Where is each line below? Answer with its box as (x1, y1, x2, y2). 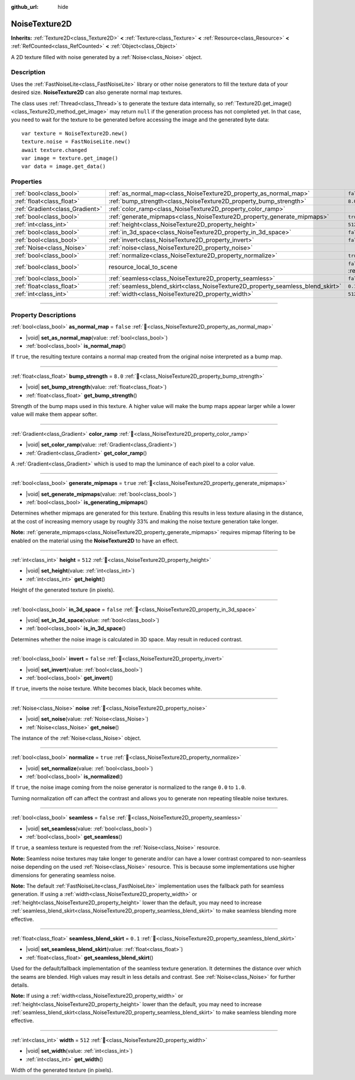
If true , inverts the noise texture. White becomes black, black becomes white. (11, 685, 202, 692)
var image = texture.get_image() (21, 154, 118, 161)
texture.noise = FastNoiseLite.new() (21, 138, 131, 145)
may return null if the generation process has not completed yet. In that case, (109, 108, 302, 115)
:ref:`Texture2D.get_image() (224, 99, 292, 106)
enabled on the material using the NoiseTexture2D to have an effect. (11, 537, 179, 544)
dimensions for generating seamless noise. (11, 871, 116, 878)
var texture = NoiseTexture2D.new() (21, 130, 128, 137)
